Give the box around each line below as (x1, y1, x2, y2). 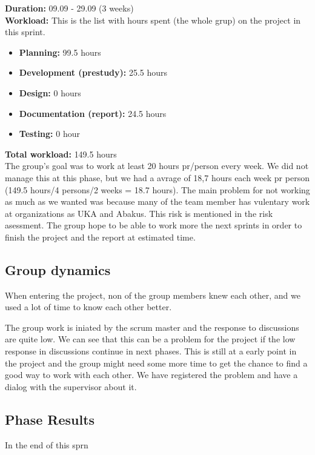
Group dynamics (5, 260, 111, 279)
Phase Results (5, 410, 95, 428)
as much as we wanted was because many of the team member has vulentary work (5, 195, 310, 208)
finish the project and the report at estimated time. (5, 230, 196, 243)
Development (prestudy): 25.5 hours (19, 66, 168, 79)
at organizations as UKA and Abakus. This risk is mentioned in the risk (5, 207, 273, 219)
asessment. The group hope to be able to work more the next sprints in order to (5, 219, 302, 231)
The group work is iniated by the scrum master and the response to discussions (5, 320, 299, 333)
